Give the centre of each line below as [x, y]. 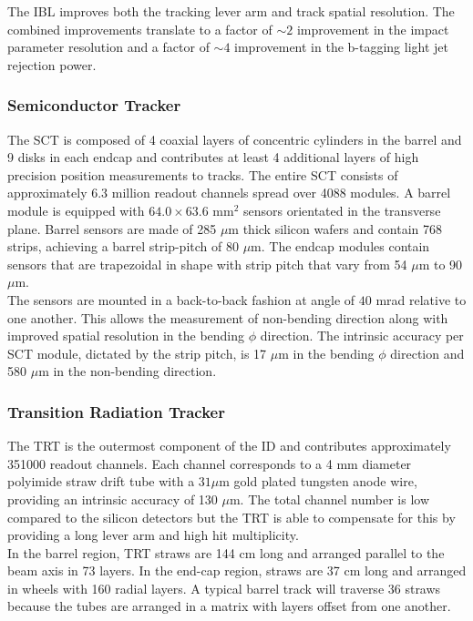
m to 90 [441, 264]
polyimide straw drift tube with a [101, 481]
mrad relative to [421, 299]
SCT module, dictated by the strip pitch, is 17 [137, 353]
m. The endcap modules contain [340, 246]
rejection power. [52, 64]
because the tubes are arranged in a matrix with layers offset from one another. [229, 606]
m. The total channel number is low [329, 499]
